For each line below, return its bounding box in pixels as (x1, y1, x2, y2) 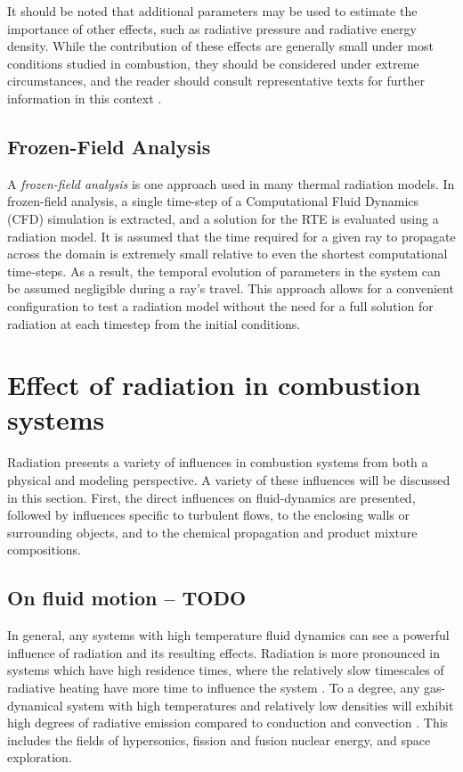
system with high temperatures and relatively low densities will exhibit (67, 695, 454, 714)
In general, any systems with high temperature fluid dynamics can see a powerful (7, 626, 450, 645)
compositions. (7, 540, 81, 559)
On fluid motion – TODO (7, 584, 247, 612)
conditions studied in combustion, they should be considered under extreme (7, 53, 419, 72)
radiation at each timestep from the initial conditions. (7, 314, 301, 333)
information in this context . (7, 88, 162, 107)
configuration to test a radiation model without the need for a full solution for (7, 296, 434, 315)
